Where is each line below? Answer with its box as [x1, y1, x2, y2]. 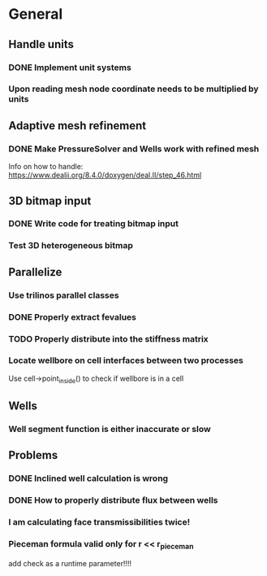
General [8, 5, 63, 24]
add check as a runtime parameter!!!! [8, 558, 132, 568]
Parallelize [8, 265, 62, 279]
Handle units [8, 37, 75, 51]
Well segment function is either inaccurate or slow [8, 423, 211, 434]
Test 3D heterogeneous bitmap [8, 240, 134, 251]
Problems [8, 448, 58, 462]
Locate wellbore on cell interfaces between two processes [8, 355, 243, 366]
